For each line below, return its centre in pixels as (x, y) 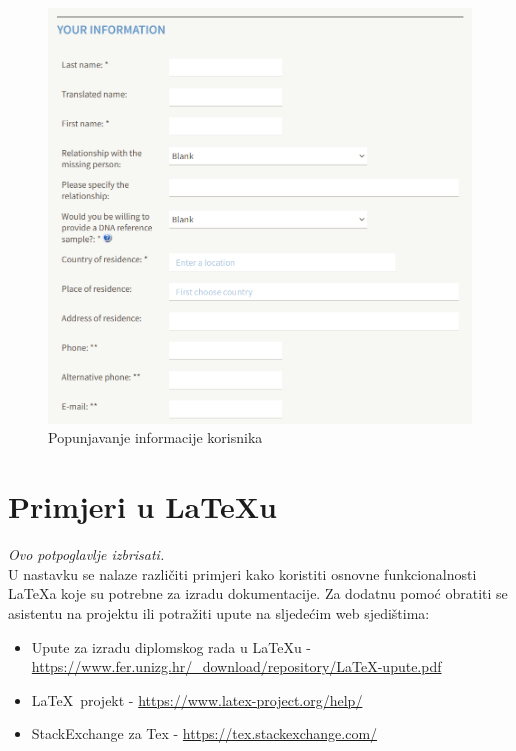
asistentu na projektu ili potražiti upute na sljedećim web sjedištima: (219, 612)
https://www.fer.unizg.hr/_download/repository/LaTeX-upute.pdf (236, 666)
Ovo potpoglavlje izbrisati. (86, 554)
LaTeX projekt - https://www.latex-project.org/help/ (197, 699)
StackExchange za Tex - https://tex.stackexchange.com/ (204, 733)
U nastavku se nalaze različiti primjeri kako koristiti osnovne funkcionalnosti (242, 573)
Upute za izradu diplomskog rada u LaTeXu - (171, 646)
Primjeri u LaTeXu (142, 506)
